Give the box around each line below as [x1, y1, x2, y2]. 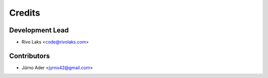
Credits [9, 7, 41, 18]
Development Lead [9, 26, 69, 34]
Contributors [9, 52, 50, 60]
